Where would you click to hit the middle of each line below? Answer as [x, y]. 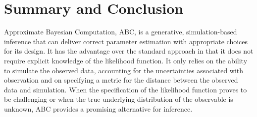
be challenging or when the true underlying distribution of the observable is [119, 99]
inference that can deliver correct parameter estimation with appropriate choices [126, 41]
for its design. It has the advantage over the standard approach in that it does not [129, 51]
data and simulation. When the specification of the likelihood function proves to [126, 89]
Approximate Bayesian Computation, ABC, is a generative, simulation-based [121, 32]
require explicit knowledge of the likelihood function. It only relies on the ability [126, 60]
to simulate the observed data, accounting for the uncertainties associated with [124, 70]
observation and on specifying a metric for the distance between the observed [121, 80]
